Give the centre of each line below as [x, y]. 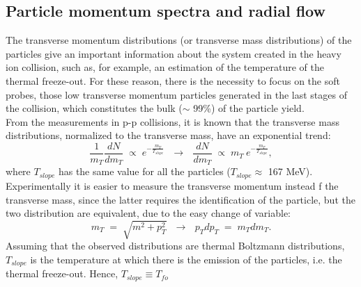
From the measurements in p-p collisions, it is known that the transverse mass [172, 121]
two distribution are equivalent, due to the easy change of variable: [148, 213]
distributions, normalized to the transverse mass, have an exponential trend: [168, 135]
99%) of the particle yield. [249, 108]
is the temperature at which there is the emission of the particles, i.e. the [186, 259]
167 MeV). [290, 171]
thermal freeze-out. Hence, [62, 273]
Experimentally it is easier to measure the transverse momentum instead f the [172, 185]
